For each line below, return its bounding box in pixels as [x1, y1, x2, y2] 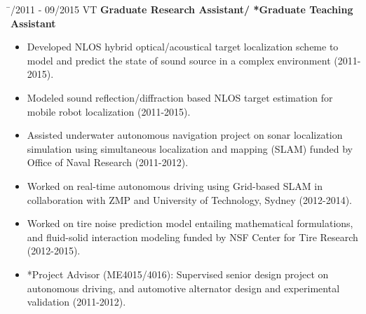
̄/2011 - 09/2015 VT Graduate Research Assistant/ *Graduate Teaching [11, 2, 353, 16]
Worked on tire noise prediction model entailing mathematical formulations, [27, 216, 353, 231]
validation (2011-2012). [27, 294, 126, 309]
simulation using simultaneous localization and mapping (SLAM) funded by [27, 141, 353, 156]
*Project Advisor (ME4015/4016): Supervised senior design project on [27, 266, 329, 281]
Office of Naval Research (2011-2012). [27, 155, 189, 170]
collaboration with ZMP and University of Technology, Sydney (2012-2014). [27, 192, 352, 207]
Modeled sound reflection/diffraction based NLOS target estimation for [27, 90, 333, 104]
